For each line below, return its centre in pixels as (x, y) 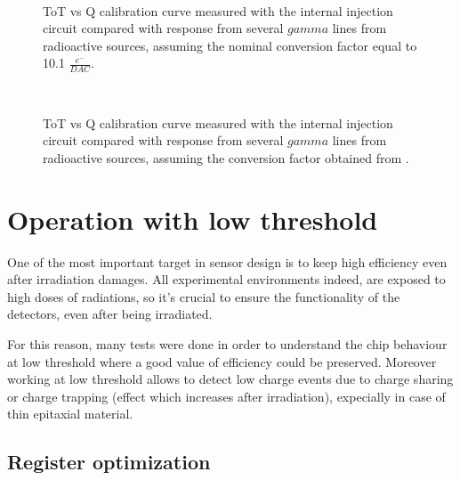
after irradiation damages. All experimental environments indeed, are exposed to (226, 279)
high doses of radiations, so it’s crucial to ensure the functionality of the (204, 296)
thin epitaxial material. (70, 414)
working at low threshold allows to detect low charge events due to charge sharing (230, 379)
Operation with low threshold (193, 219)
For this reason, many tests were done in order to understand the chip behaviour (227, 344)
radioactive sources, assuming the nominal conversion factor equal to (230, 45)
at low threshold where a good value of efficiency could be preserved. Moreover (222, 361)
